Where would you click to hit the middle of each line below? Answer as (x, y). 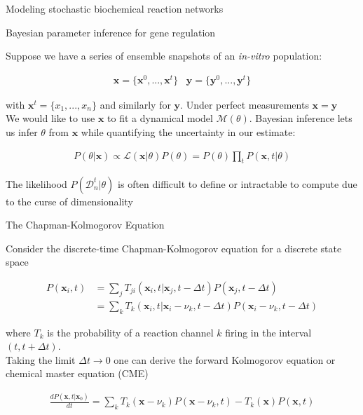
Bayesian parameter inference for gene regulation (111, 32)
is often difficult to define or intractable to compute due (238, 183)
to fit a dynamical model (160, 118)
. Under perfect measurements (245, 104)
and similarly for (135, 104)
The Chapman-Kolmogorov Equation (85, 225)
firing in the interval (268, 332)
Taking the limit (41, 359)
